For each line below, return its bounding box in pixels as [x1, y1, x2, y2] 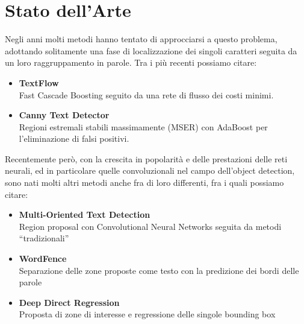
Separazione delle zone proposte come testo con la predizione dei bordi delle [19, 264, 299, 276]
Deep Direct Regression [19, 296, 120, 308]
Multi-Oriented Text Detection [19, 208, 150, 221]
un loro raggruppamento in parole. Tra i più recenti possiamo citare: [5, 56, 257, 69]
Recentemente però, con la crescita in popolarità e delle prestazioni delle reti [5, 152, 288, 165]
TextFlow [19, 76, 59, 89]
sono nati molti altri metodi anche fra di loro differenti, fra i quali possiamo [5, 176, 284, 189]
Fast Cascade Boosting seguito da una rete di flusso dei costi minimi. [19, 88, 274, 101]
